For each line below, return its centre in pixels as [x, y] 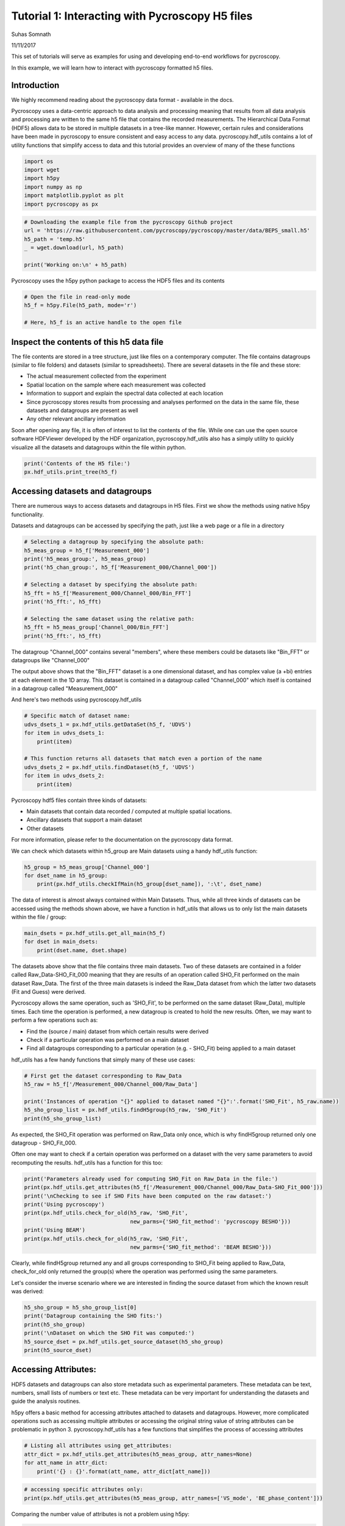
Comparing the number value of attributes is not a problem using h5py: [100, 1514]
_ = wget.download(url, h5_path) [74, 248]
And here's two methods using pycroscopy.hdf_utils [76, 700]
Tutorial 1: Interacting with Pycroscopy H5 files [132, 16]
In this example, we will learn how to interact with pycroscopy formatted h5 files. [112, 68]
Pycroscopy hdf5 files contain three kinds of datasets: [79, 800]
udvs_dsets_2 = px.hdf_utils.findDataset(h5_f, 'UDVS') [109, 767]
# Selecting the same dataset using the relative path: [109, 619]
